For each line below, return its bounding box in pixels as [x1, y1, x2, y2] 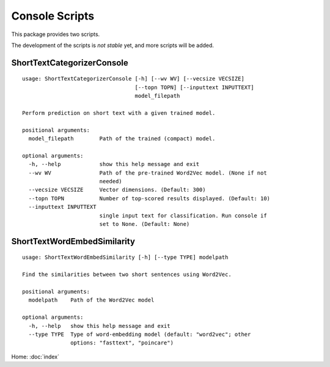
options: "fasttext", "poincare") [70, 340, 174, 346]
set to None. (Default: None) [99, 220, 190, 227]
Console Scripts [11, 9, 95, 23]
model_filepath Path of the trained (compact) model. [28, 135, 216, 142]
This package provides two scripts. [11, 31, 100, 38]
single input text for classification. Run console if [99, 212, 267, 219]
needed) [99, 178, 122, 185]
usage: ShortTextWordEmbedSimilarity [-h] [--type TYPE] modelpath [22, 254, 229, 261]
